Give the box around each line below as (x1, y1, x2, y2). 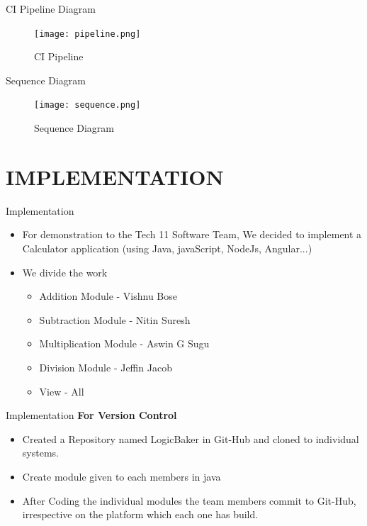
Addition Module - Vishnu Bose (39, 289, 178, 303)
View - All (39, 384, 84, 398)
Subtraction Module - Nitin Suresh (39, 312, 191, 327)
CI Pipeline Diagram (6, 1, 96, 16)
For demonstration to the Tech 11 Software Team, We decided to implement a (22, 227, 362, 242)
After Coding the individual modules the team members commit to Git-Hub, (22, 493, 356, 508)
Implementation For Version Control (6, 408, 177, 423)
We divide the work (22, 264, 108, 279)
